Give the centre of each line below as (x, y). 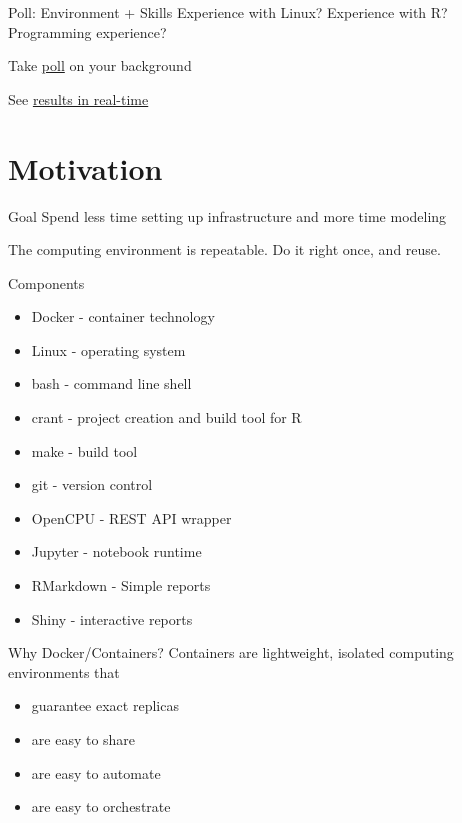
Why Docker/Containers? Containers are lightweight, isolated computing (231, 652)
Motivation (85, 167)
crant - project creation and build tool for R (166, 417)
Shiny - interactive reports (112, 618)
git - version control (92, 484)
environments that (64, 671)
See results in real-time (78, 98)
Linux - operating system (108, 349)
